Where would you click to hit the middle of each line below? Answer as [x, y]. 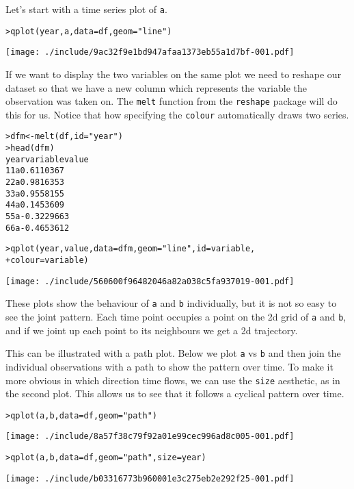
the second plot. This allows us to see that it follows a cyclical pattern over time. [175, 393]
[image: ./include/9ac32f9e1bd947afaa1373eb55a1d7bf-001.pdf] [150, 52]
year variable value [47, 159]
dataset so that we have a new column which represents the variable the [156, 87]
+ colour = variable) [47, 261]
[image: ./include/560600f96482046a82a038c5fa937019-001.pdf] [150, 281]
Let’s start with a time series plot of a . [86, 9]
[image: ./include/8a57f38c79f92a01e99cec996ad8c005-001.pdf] [150, 437]
